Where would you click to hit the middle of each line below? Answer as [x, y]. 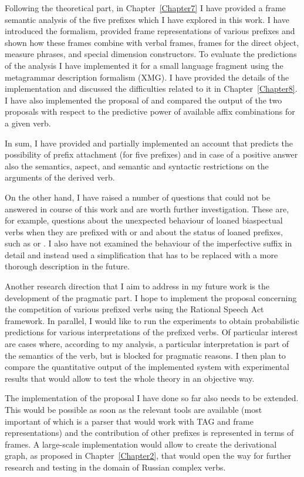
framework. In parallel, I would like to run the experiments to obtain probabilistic [152, 320]
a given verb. [28, 123]
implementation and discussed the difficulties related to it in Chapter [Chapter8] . [151, 89]
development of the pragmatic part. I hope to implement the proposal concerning [151, 297]
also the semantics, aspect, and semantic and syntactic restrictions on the [137, 166]
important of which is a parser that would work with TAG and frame [129, 421]
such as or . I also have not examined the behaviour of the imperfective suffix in [148, 243]
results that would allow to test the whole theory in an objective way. [130, 378]
